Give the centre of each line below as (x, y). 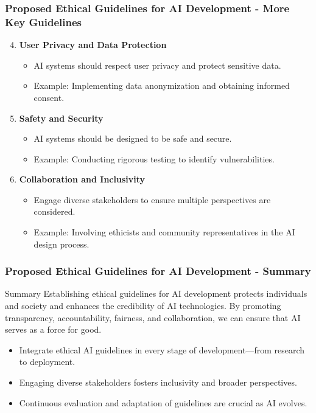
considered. (54, 211)
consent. (49, 97)
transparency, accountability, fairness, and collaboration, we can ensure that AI (153, 317)
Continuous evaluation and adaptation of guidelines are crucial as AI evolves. (163, 402)
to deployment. (47, 362)
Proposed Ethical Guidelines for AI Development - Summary (158, 271)
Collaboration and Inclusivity (82, 179)
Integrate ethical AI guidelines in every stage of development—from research (162, 349)
